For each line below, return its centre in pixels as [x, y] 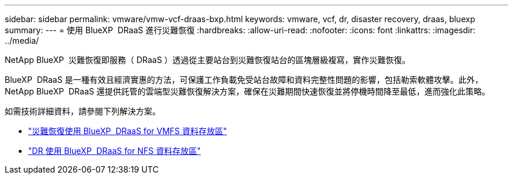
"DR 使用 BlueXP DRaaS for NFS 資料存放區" [114, 151]
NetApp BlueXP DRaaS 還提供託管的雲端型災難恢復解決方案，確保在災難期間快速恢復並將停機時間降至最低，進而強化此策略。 [247, 91]
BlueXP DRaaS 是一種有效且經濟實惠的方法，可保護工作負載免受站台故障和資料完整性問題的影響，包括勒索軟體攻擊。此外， [244, 80]
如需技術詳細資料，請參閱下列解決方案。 [83, 111]
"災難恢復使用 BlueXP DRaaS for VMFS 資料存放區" [128, 131]
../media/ [22, 41]
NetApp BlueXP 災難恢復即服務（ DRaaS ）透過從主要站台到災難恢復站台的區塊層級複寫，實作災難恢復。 [208, 60]
